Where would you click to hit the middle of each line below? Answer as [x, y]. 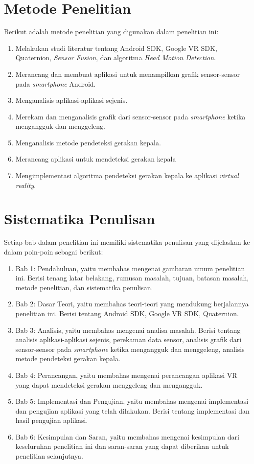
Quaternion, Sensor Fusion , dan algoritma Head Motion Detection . [115, 58]
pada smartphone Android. [56, 83]
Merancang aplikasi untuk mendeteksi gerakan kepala [96, 159]
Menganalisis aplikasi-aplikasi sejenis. [71, 100]
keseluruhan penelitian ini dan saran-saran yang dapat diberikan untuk [122, 446]
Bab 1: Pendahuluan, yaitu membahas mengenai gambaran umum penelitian [130, 268]
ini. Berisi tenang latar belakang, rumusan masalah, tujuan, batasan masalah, [132, 278]
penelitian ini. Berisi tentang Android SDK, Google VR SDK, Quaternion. [127, 313]
